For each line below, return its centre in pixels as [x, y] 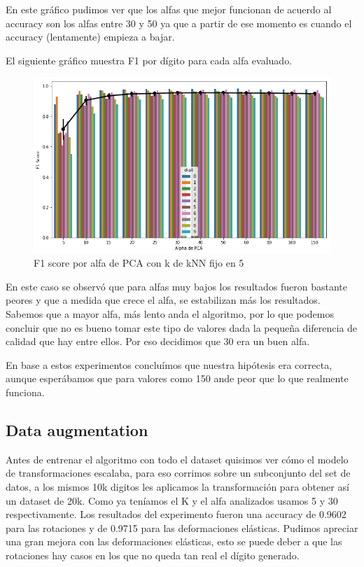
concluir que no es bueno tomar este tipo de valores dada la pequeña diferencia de [182, 327]
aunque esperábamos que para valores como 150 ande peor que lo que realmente [177, 378]
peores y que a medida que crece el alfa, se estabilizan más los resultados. [163, 300]
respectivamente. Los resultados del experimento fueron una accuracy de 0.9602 [176, 514]
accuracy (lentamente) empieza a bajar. [90, 37]
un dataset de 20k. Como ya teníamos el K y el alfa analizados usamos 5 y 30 [172, 500]
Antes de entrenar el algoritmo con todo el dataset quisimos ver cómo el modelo [177, 459]
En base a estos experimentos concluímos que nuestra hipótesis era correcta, [169, 364]
